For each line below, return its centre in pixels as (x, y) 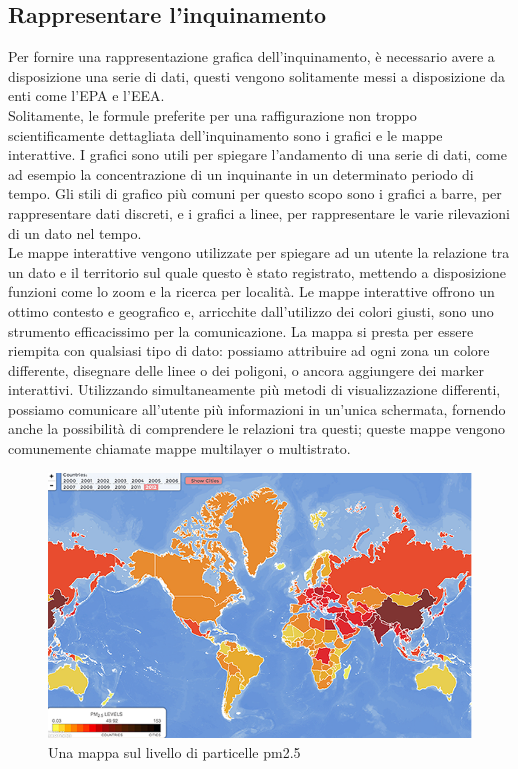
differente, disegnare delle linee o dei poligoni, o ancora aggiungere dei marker (246, 369)
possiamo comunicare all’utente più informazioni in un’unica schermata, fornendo (257, 408)
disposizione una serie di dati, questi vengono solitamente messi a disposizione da (256, 75)
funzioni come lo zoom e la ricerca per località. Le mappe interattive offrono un (251, 291)
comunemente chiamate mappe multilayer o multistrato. (179, 448)
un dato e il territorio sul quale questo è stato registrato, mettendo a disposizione (257, 271)
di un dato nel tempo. (75, 232)
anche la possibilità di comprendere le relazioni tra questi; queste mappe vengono (257, 428)
